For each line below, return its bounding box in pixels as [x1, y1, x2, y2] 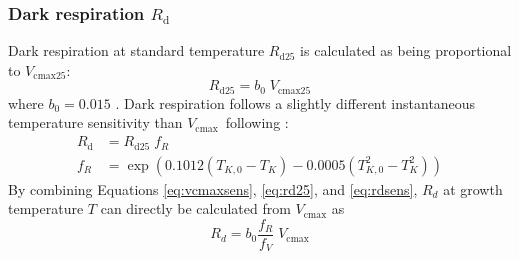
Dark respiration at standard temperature [8, 40, 265, 61]
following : [225, 112, 289, 133]
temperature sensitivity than [8, 112, 183, 133]
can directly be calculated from [100, 198, 291, 219]
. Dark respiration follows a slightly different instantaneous [115, 92, 476, 113]
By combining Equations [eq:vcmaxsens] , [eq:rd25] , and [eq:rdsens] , [8, 178, 418, 199]
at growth [443, 178, 503, 199]
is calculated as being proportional [300, 40, 512, 61]
